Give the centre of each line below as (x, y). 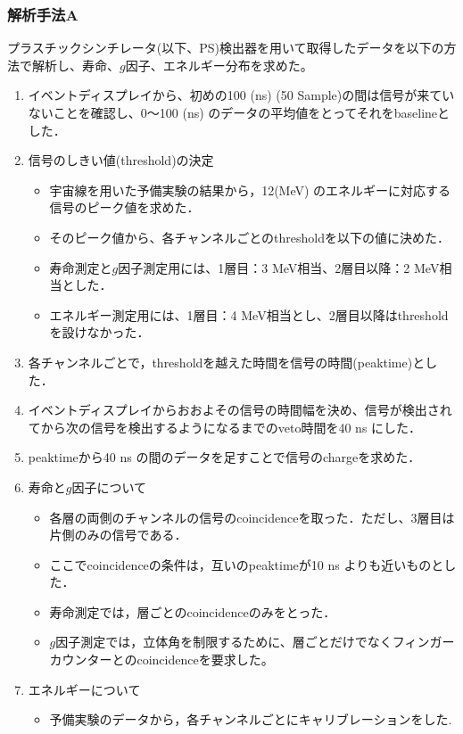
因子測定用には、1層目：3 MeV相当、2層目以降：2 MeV (279, 267)
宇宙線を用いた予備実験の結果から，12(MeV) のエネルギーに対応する (250, 190)
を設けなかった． (99, 332)
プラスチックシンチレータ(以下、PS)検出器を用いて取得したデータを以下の (226, 48)
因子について (109, 487)
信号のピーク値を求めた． (124, 207)
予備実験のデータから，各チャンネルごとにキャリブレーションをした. (251, 719)
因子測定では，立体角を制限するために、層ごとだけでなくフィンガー (255, 642)
